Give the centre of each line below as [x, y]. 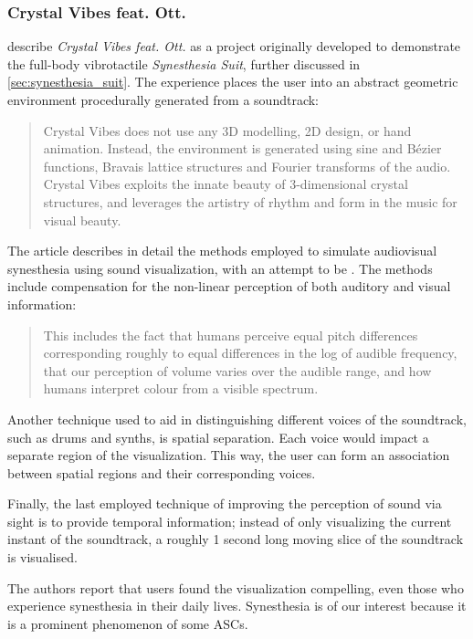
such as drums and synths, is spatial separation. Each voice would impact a [218, 437]
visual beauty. [82, 220]
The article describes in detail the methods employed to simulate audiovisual [222, 251]
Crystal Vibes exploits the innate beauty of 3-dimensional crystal [226, 184]
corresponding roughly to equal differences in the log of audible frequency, [250, 353]
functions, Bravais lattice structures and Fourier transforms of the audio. [247, 166]
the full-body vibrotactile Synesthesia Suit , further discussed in [184, 63]
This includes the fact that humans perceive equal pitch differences [231, 335]
